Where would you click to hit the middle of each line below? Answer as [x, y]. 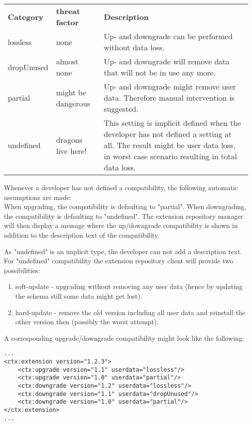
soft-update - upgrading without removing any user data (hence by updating [129, 286]
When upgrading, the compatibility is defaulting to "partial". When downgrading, [125, 206]
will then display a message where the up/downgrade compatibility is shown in [121, 225]
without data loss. [134, 47]
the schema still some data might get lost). [79, 295]
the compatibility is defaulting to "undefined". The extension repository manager [124, 216]
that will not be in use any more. [160, 72]
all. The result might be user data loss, [170, 145]
